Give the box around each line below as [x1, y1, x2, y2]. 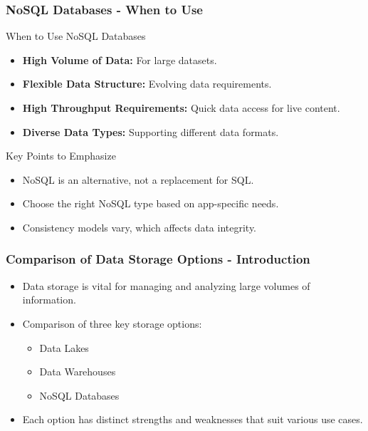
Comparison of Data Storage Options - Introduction [6, 250, 310, 268]
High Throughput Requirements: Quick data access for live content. [22, 100, 340, 115]
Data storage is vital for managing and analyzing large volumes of [22, 278, 310, 293]
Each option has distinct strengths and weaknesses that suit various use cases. [22, 412, 363, 427]
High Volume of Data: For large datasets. [22, 52, 217, 67]
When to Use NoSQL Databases [6, 28, 146, 43]
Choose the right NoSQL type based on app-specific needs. [22, 196, 279, 211]
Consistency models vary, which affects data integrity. [22, 219, 256, 234]
